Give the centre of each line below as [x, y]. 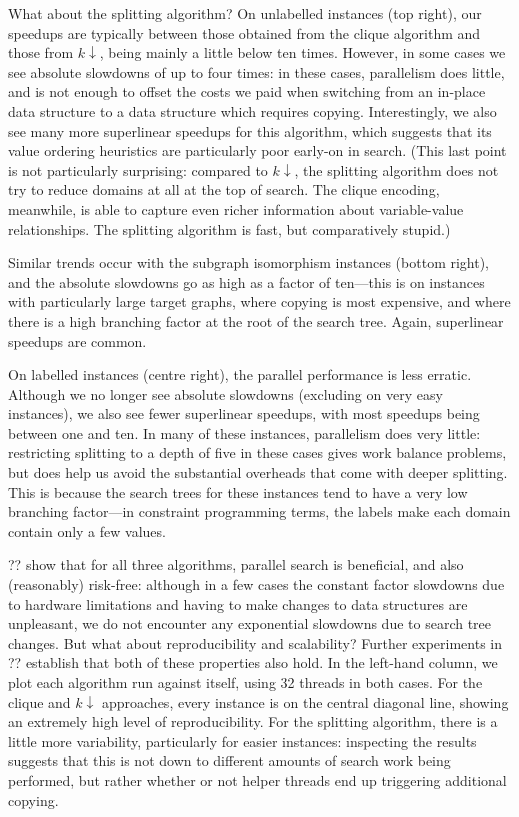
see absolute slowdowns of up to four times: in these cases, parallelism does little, [256, 71]
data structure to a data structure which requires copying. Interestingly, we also [252, 110]
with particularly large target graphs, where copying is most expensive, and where [259, 301]
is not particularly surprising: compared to [138, 169]
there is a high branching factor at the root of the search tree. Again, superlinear [256, 320]
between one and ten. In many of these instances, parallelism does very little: [244, 432]
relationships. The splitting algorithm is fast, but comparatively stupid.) [229, 228]
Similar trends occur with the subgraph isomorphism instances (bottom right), [249, 262]
